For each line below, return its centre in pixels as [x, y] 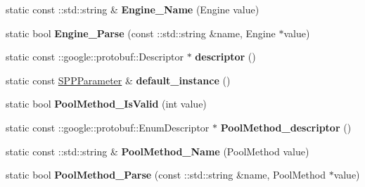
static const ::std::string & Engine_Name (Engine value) [133, 9]
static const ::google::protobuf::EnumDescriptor [108, 127]
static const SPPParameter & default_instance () [118, 80]
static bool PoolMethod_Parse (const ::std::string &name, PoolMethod [166, 175]
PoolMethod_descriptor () [286, 127]
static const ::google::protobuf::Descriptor [95, 57]
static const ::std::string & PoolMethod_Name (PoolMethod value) [158, 151]
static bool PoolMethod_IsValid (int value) [106, 104]
